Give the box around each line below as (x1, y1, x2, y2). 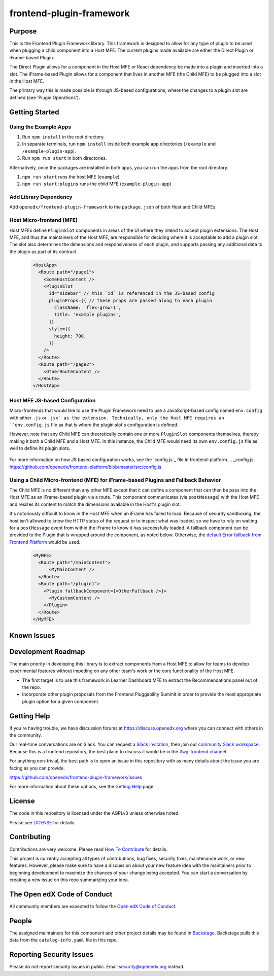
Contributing (9, 832, 51, 842)
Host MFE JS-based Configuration (9, 397, 96, 404)
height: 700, (54, 333, 87, 339)
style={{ (49, 326, 71, 332)
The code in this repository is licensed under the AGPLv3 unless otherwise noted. (9, 810, 180, 816)
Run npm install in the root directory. (22, 133, 105, 140)
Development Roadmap (9, 647, 85, 656)
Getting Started (9, 108, 59, 116)
